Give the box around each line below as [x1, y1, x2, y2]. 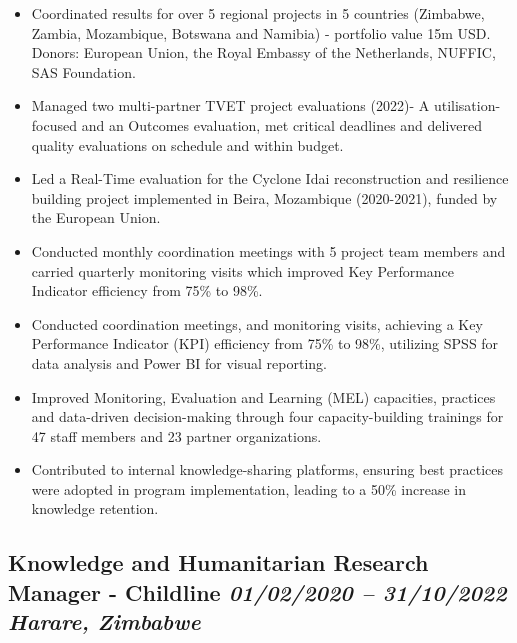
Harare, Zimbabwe [8, 606, 201, 637]
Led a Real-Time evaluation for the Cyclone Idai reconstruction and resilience [31, 168, 509, 189]
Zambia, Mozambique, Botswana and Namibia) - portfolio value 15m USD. [31, 22, 491, 43]
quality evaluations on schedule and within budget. [31, 134, 344, 155]
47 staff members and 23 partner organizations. [31, 425, 322, 446]
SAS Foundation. [31, 61, 136, 82]
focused [31, 114, 77, 135]
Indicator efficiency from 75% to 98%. [31, 280, 263, 301]
